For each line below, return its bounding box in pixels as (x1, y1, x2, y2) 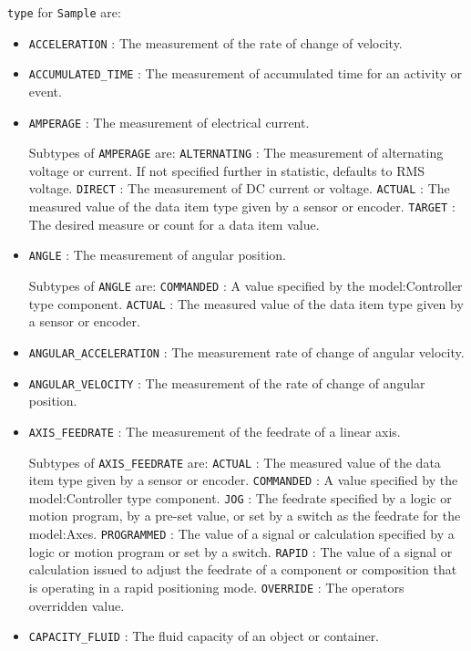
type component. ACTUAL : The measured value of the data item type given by (28, 294, 464, 313)
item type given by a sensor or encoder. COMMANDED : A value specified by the (28, 470, 458, 490)
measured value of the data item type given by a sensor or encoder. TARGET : (28, 197, 456, 216)
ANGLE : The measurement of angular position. (28, 245, 286, 264)
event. (28, 81, 62, 100)
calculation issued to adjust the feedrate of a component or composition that (28, 560, 457, 579)
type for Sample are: (7, 3, 121, 21)
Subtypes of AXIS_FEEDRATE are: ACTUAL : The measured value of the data (28, 452, 441, 471)
